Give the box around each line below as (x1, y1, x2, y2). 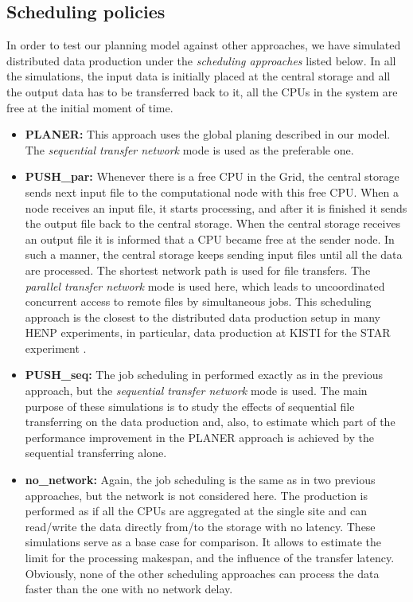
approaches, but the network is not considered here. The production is (25, 487, 368, 503)
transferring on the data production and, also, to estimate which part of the (25, 413, 395, 430)
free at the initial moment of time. (6, 99, 173, 115)
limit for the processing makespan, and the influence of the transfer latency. (25, 549, 395, 566)
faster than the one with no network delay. (25, 580, 233, 597)
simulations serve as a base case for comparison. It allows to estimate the (25, 534, 381, 550)
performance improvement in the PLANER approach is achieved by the (25, 428, 374, 445)
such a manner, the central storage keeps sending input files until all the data (25, 246, 403, 263)
